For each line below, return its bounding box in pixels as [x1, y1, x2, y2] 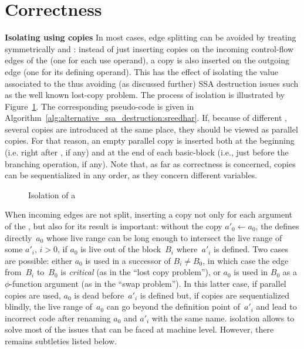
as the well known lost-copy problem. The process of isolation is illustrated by [5, 89, 285, 101]
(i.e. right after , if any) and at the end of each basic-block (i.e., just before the [5, 146, 289, 158]
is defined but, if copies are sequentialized [140, 289, 289, 301]
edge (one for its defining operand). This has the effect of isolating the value [5, 65, 278, 77]
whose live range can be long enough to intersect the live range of [46, 231, 282, 243]
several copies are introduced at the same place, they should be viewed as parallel [5, 123, 298, 135]
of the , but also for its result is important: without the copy [5, 220, 222, 232]
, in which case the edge [202, 254, 289, 266]
